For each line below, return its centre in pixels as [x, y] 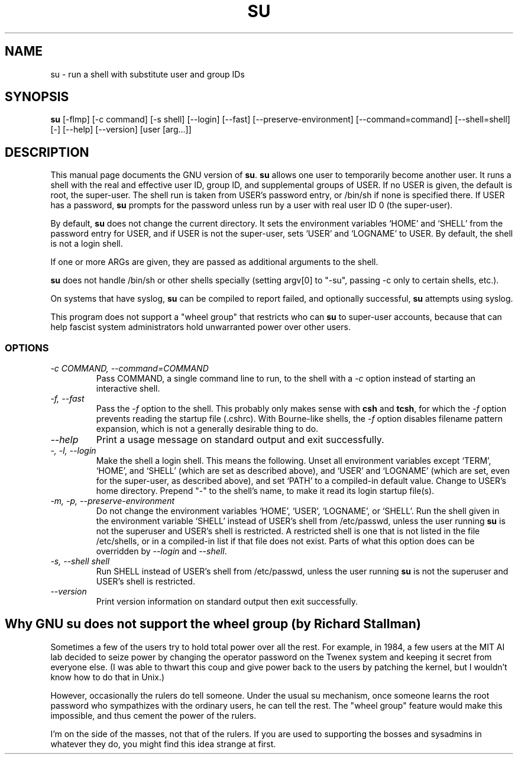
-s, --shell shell [80, 561]
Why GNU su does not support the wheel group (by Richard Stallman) [213, 624]
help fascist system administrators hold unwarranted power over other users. [200, 327]
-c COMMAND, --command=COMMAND [129, 369]
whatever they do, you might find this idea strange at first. [163, 744]
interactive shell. [128, 389]
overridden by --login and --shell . [161, 551]
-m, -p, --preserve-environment [113, 501]
